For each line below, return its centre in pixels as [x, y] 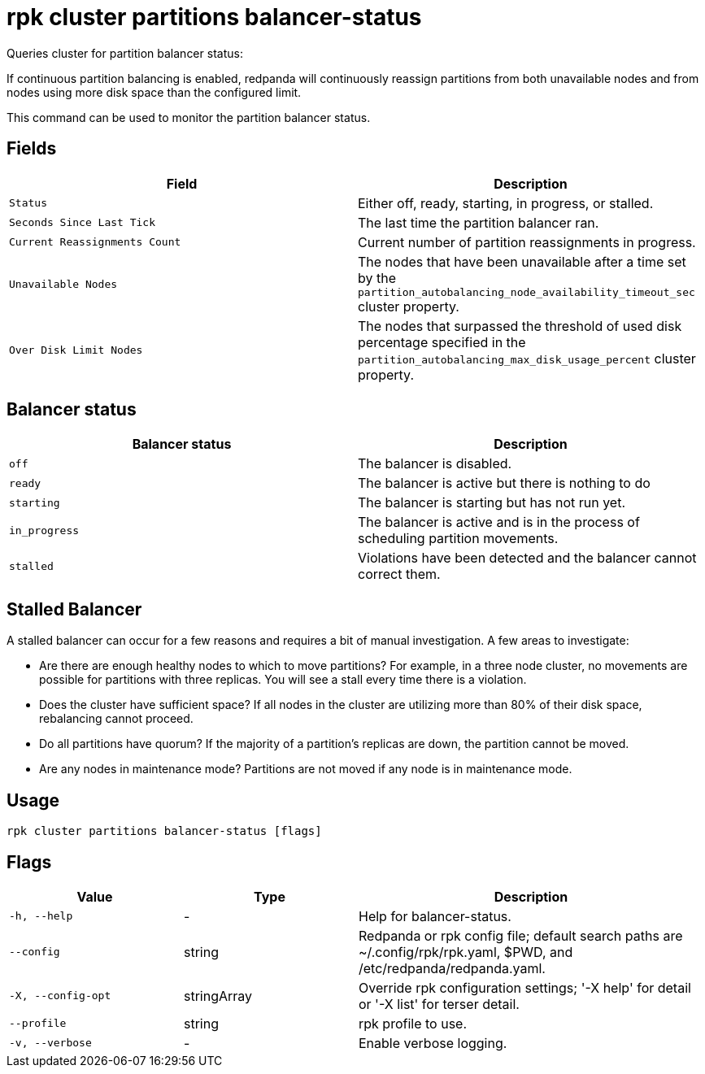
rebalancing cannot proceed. [116, 719]
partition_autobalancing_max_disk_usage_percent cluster [527, 358]
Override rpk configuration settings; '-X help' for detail [525, 987]
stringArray [218, 996]
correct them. [399, 574]
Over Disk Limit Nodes [76, 350]
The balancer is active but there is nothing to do [504, 483]
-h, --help [41, 916]
